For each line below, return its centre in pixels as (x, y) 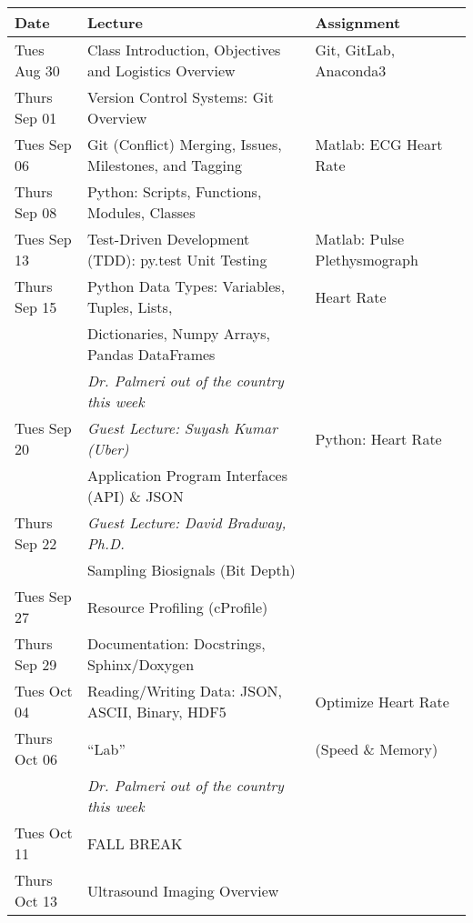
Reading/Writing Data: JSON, (185, 691)
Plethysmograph (367, 260)
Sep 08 (36, 212)
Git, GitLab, (355, 50)
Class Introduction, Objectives (184, 50)
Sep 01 (36, 118)
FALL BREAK (135, 843)
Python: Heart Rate (378, 438)
